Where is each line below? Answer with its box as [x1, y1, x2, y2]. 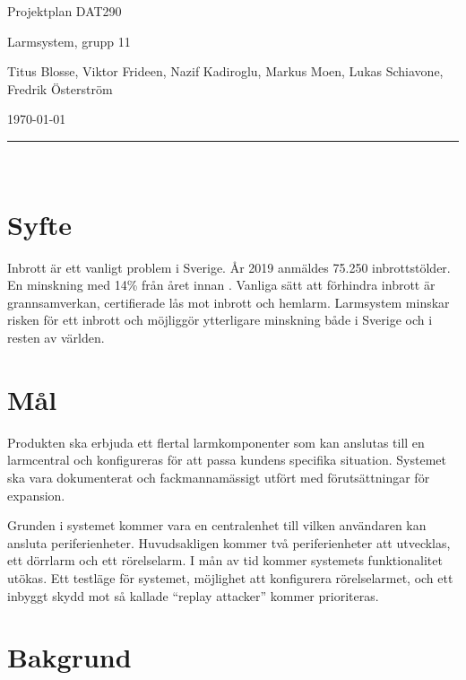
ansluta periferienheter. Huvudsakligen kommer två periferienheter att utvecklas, [7, 533, 451, 552]
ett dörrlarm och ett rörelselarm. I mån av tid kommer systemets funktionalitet [7, 551, 443, 570]
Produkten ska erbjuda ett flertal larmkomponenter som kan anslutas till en [7, 432, 425, 451]
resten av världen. [7, 328, 105, 347]
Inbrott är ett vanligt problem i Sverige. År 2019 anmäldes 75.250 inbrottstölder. [7, 257, 451, 276]
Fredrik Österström [7, 79, 113, 98]
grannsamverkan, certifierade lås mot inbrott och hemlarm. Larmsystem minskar [7, 292, 450, 311]
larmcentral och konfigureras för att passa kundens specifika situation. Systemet [7, 450, 446, 469]
